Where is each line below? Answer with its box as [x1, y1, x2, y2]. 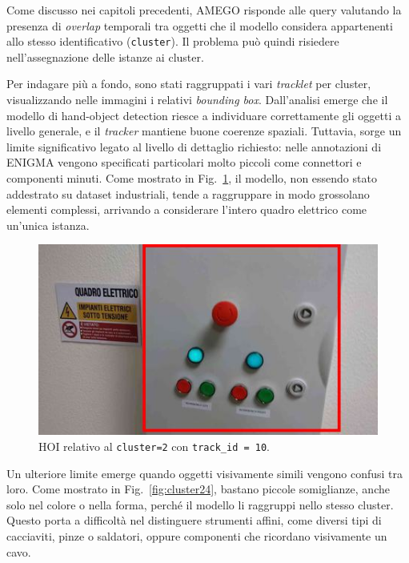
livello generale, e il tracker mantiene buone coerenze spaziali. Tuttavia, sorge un [6, 123, 402, 139]
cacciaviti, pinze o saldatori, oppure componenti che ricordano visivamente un [6, 528, 387, 545]
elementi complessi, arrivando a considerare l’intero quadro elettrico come [6, 201, 367, 218]
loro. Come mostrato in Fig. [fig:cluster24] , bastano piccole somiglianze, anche [6, 481, 390, 497]
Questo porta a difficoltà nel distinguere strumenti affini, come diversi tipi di [6, 512, 382, 529]
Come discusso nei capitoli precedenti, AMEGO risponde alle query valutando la [6, 2, 402, 18]
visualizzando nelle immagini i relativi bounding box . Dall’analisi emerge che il [6, 91, 388, 108]
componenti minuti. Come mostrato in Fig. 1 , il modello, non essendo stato [6, 170, 377, 186]
